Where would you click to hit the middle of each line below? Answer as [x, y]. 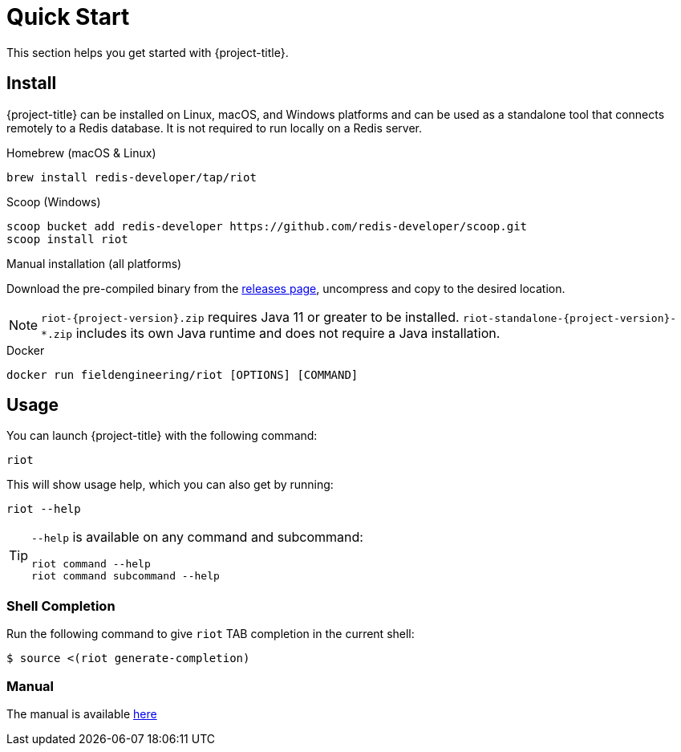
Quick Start [68, 17]
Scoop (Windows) [54, 201]
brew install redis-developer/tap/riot [132, 177]
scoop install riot [67, 239]
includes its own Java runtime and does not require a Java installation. [288, 333]
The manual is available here [82, 713]
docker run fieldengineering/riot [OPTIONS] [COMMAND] [182, 374]
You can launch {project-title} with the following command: [162, 436]
